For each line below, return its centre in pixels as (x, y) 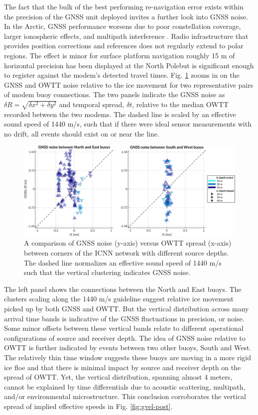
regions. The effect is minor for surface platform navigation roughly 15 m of (120, 55)
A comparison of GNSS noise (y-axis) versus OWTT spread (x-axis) (128, 243)
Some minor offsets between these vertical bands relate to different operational (124, 328)
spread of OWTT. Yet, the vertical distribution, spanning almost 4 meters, (118, 377)
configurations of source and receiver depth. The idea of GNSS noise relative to (125, 338)
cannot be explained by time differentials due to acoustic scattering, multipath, (125, 386)
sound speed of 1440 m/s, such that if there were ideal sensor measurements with (128, 124)
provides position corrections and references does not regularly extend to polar (124, 46)
